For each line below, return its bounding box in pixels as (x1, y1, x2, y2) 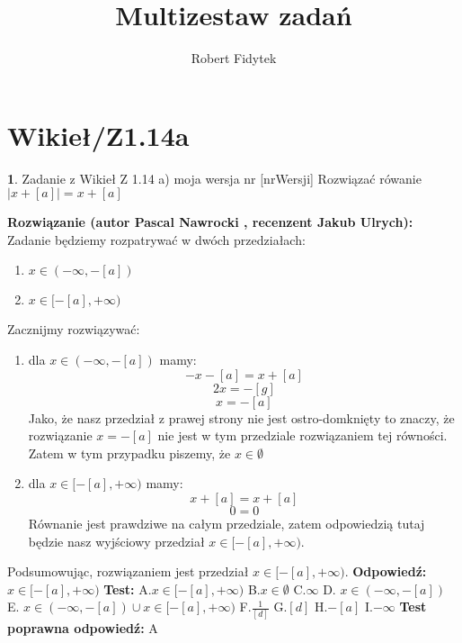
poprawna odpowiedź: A (7, 618, 158, 637)
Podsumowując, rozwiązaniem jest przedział (7, 562, 249, 581)
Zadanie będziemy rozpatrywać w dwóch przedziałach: (7, 230, 306, 249)
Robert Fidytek (191, 49, 277, 68)
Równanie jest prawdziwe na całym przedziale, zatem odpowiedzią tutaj (28, 514, 425, 532)
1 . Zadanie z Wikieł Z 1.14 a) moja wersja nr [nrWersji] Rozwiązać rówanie (7, 168, 422, 187)
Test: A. (103, 579, 152, 598)
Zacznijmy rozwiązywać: (7, 320, 140, 339)
